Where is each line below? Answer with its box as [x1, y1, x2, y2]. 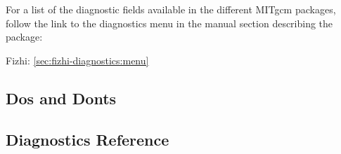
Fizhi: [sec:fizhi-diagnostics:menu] [6, 52, 149, 67]
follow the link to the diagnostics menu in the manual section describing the [6, 15, 333, 30]
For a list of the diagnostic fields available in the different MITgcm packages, [6, 2, 336, 16]
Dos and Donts [6, 87, 117, 108]
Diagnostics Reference [6, 128, 169, 150]
